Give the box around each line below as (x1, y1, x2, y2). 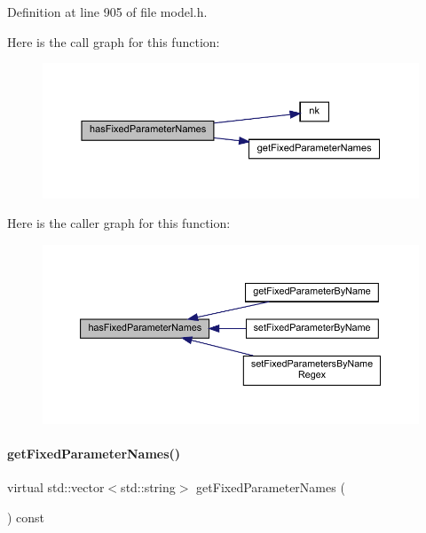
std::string (121, 478, 176, 497)
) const (7, 507, 45, 526)
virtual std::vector (7, 478, 105, 497)
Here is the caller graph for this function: (7, 214, 231, 232)
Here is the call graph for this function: (7, 32, 220, 51)
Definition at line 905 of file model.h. (7, 3, 208, 20)
